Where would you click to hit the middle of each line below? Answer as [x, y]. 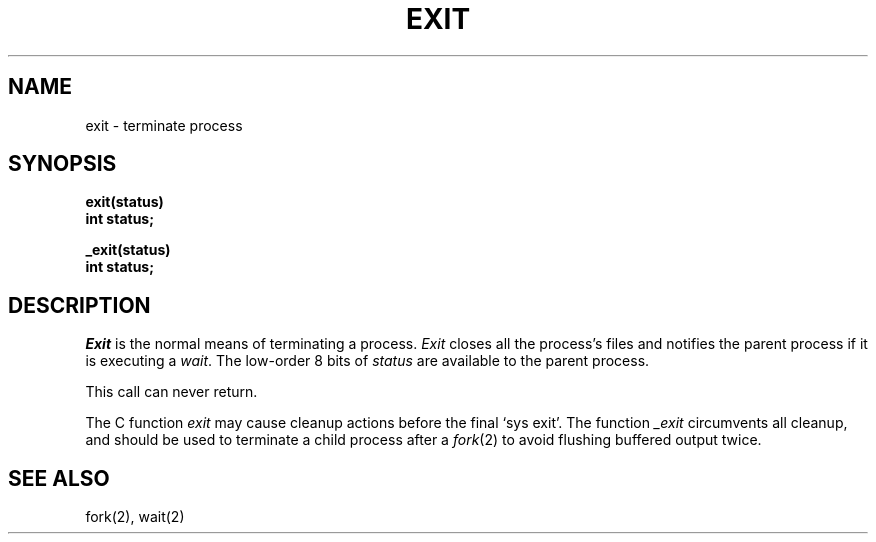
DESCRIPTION [79, 305]
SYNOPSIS [62, 164]
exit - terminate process [164, 125]
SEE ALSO [59, 478]
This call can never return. [171, 392]
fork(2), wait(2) [135, 517]
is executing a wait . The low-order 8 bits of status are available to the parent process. [367, 361]
